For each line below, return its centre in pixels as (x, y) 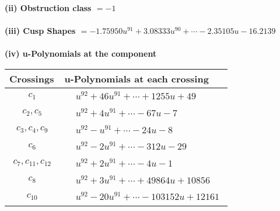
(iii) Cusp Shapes (40, 31)
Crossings (32, 78)
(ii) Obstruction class (48, 8)
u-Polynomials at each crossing (136, 78)
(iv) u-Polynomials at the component (81, 53)
